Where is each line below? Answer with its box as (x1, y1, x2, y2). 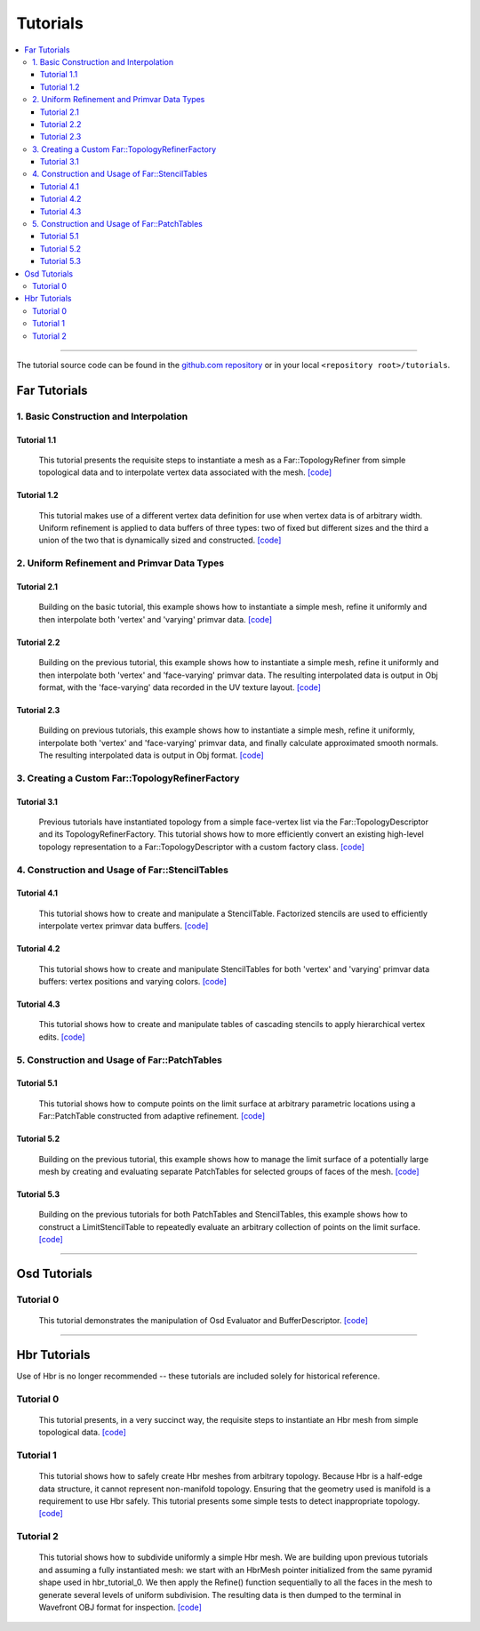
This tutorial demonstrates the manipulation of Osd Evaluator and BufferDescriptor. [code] (38, 1315, 369, 1326)
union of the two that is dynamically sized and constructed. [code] (38, 534, 282, 546)
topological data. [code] (38, 1427, 126, 1438)
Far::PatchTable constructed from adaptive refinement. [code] (38, 1111, 266, 1121)
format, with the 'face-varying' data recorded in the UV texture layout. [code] (38, 681, 322, 693)
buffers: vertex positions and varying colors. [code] (38, 976, 227, 986)
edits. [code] (38, 1032, 85, 1042)
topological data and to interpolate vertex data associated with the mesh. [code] (38, 467, 332, 478)
